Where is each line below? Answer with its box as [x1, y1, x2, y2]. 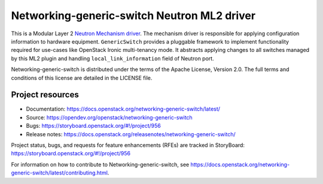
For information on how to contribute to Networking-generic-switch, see [11, 161, 190, 168]
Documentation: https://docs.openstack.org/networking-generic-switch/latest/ [26, 105, 221, 113]
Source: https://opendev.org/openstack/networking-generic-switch [26, 114, 193, 121]
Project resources [11, 90, 79, 100]
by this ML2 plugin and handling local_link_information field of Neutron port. [11, 54, 215, 62]
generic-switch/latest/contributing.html [11, 169, 108, 176]
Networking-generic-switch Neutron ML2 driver [11, 9, 256, 22]
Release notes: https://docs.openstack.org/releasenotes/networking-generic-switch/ [26, 130, 236, 137]
